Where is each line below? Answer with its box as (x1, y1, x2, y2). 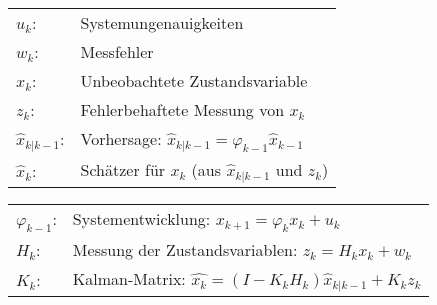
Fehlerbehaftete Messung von (80, 98, 285, 121)
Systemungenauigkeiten (80, 11, 244, 34)
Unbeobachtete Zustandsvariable (80, 69, 308, 92)
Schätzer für (80, 158, 166, 182)
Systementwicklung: (72, 207, 211, 231)
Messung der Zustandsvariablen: (72, 238, 298, 262)
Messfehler (80, 40, 154, 63)
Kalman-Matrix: (72, 267, 186, 291)
